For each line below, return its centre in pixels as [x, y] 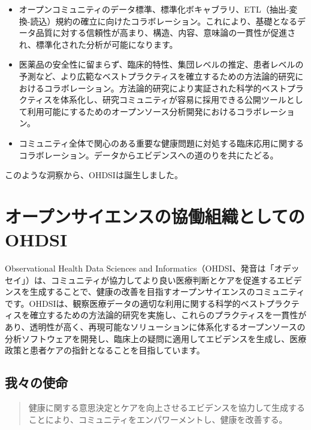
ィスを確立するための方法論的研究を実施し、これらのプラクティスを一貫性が [156, 315]
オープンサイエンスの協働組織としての [155, 216]
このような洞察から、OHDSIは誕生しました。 [94, 175]
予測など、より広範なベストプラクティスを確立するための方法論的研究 [157, 76]
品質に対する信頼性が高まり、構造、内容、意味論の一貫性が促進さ [166, 33]
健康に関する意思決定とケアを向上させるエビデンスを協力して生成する [167, 407]
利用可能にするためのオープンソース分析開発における [132, 111]
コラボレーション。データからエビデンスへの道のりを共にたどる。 [149, 155]
